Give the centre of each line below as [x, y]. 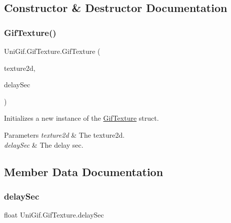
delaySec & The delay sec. [44, 144]
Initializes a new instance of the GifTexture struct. [81, 118]
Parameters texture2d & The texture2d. [64, 134]
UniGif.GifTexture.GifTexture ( [52, 51]
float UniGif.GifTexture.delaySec [54, 215]
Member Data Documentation [84, 171]
